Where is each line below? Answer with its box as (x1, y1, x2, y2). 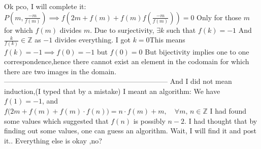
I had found (210, 106, 247, 116)
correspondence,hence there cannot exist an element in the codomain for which (4, 56, 249, 67)
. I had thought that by (184, 115, 257, 126)
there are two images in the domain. (4, 66, 117, 76)
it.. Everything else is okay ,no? (4, 135, 102, 145)
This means (149, 34, 185, 45)
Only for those (197, 12, 242, 22)
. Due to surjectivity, (90, 24, 154, 35)
